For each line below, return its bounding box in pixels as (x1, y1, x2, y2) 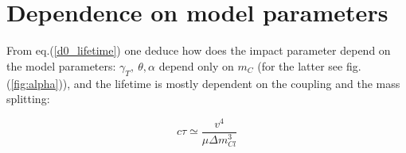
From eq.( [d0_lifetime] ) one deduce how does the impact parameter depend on (6, 42, 391, 59)
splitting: (6, 90, 50, 107)
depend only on (158, 57, 234, 74)
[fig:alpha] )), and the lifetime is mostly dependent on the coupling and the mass (10, 75, 400, 91)
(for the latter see (257, 57, 343, 74)
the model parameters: (6, 57, 116, 74)
